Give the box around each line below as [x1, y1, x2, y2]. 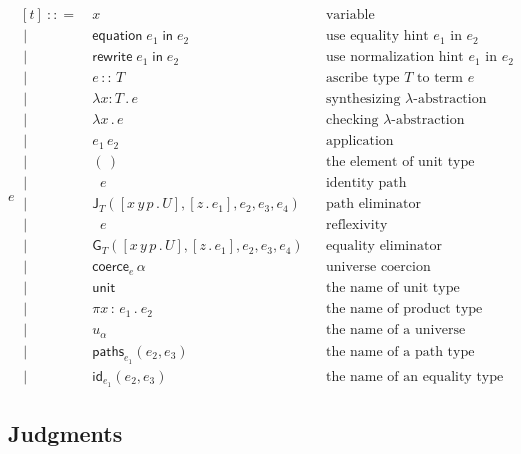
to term [417, 71, 463, 86]
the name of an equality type [325, 369, 504, 384]
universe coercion [325, 260, 431, 275]
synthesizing [325, 92, 401, 107]
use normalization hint [325, 50, 464, 65]
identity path [325, 176, 407, 191]
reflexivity [325, 218, 388, 233]
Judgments [8, 418, 123, 449]
